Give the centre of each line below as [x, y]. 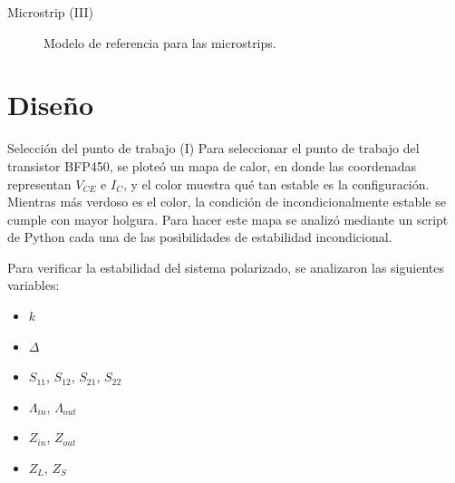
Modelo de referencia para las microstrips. [160, 42]
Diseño [51, 105]
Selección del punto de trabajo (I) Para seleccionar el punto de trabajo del [213, 148]
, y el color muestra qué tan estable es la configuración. [276, 184]
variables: [34, 285]
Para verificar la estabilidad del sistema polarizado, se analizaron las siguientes [226, 267]
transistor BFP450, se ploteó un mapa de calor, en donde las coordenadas [212, 165]
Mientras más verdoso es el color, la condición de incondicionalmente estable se [227, 202]
